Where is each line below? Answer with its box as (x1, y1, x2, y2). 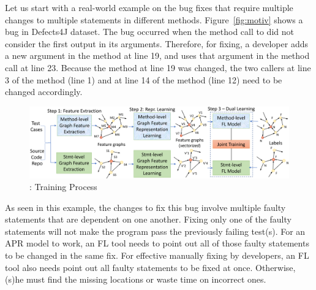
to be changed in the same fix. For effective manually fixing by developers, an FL (5, 249, 309, 262)
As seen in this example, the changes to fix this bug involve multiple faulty (5, 200, 286, 213)
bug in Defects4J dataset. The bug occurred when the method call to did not (5, 25, 294, 38)
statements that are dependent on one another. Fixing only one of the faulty (5, 213, 292, 226)
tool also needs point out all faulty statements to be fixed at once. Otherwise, (5, 261, 296, 273)
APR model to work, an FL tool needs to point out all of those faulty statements (5, 237, 309, 250)
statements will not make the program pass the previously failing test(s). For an (5, 224, 306, 237)
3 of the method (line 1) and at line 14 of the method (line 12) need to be (5, 73, 282, 86)
